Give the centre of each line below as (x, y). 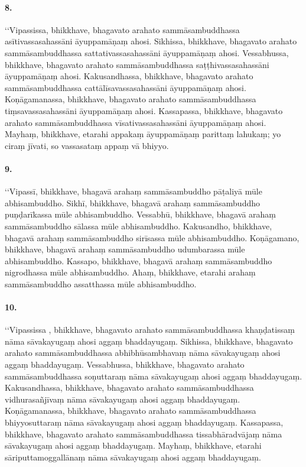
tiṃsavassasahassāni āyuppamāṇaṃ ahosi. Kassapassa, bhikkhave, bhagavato (144, 110)
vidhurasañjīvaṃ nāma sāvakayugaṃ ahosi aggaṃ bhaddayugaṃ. (123, 399)
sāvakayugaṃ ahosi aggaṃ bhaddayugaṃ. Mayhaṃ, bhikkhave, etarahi (133, 445)
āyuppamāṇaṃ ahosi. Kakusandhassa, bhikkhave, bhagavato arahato (129, 76)
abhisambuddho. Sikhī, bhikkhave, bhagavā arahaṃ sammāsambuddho (133, 202)
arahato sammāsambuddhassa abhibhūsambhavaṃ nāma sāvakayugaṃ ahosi (143, 353)
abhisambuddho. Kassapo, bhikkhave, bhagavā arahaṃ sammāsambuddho (139, 260)
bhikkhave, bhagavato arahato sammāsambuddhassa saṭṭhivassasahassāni (137, 64)
